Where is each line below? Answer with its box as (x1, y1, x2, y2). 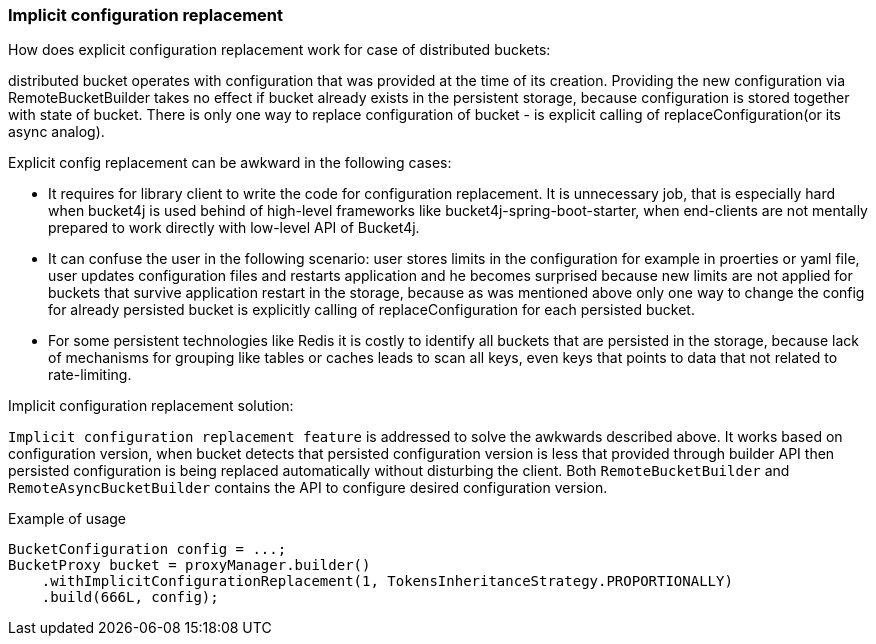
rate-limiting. (48, 366, 132, 384)
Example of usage (8, 510, 127, 528)
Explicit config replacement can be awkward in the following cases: (8, 154, 452, 172)
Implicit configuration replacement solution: (8, 397, 294, 415)
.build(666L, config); (41, 589, 219, 606)
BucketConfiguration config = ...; (8, 541, 287, 558)
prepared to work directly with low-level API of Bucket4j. (48, 219, 420, 237)
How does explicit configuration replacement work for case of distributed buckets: (8, 41, 551, 59)
